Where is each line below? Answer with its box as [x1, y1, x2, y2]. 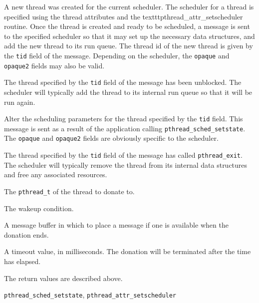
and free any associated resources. [4, 169, 107, 180]
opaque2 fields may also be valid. [4, 60, 105, 70]
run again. [4, 96, 35, 107]
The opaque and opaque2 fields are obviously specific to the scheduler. [4, 133, 219, 143]
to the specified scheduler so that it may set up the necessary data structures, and [4, 30, 255, 41]
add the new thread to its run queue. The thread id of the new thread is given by [4, 40, 253, 51]
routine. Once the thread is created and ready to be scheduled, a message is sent [4, 21, 250, 31]
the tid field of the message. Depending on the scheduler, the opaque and [4, 50, 230, 60]
